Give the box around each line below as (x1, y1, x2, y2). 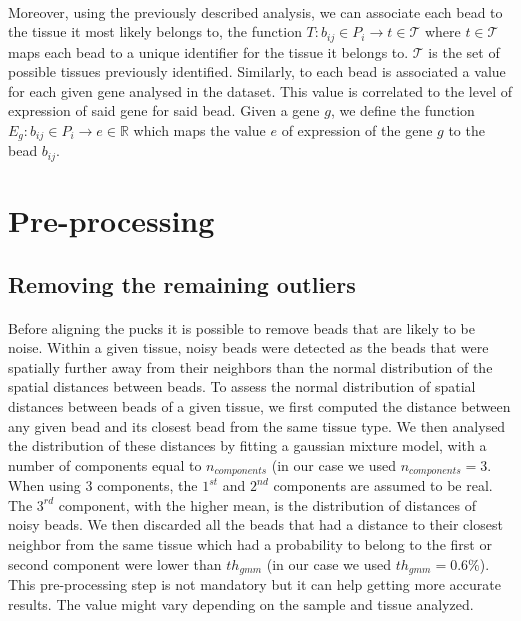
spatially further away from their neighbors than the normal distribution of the (8, 356, 493, 377)
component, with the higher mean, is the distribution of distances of (58, 494, 477, 515)
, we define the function (330, 100, 475, 121)
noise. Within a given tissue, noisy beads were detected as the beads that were (8, 337, 489, 358)
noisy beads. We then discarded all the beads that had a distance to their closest (8, 514, 503, 535)
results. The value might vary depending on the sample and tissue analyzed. (8, 593, 474, 614)
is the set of (428, 41, 500, 62)
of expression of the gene (281, 120, 433, 141)
